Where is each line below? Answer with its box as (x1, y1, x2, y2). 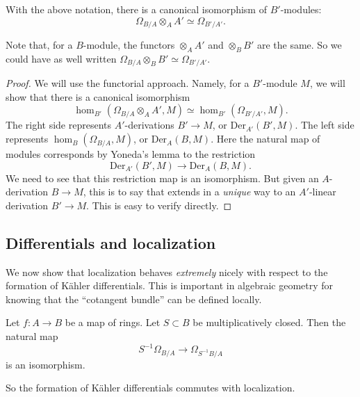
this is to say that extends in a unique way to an (89, 184, 296, 199)
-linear (309, 184, 336, 199)
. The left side (295, 118, 354, 132)
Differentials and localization (6, 232, 216, 253)
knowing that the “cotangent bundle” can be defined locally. (6, 291, 262, 306)
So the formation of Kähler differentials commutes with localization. (6, 380, 295, 395)
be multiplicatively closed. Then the (193, 315, 346, 330)
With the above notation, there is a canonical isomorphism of (6, 2, 267, 16)
